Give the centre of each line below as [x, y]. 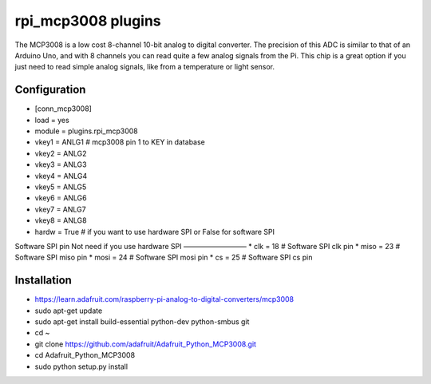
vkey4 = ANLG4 [61, 176]
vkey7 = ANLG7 [61, 209]
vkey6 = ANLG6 [61, 198]
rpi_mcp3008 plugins [88, 21]
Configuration [50, 90]
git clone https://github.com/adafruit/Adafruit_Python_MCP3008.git [146, 344]
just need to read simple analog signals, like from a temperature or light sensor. [145, 67]
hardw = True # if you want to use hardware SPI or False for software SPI [155, 232]
